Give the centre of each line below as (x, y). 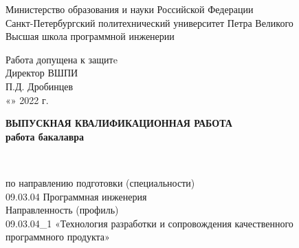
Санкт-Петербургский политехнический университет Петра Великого (149, 22)
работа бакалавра (45, 136)
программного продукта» (58, 237)
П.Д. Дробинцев (40, 86)
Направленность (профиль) (62, 210)
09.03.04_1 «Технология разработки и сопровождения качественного (149, 223)
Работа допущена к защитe (62, 59)
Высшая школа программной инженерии (90, 36)
